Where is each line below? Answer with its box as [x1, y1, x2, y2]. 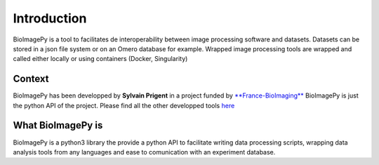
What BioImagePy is [13, 119, 103, 131]
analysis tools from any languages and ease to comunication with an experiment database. [13, 147, 276, 156]
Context [13, 73, 49, 85]
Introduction [13, 11, 87, 26]
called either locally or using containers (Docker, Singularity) [13, 55, 188, 63]
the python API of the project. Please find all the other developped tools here [13, 101, 235, 110]
